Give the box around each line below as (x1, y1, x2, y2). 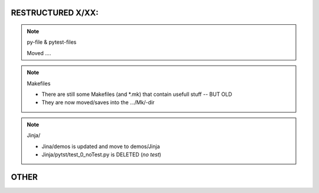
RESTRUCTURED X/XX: (11, 8, 99, 18)
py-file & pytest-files (27, 38, 77, 46)
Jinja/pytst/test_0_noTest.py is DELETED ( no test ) (41, 151, 162, 158)
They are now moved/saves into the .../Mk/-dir (41, 99, 155, 106)
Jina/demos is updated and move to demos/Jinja (41, 143, 160, 150)
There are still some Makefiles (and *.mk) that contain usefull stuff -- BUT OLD (41, 91, 233, 98)
